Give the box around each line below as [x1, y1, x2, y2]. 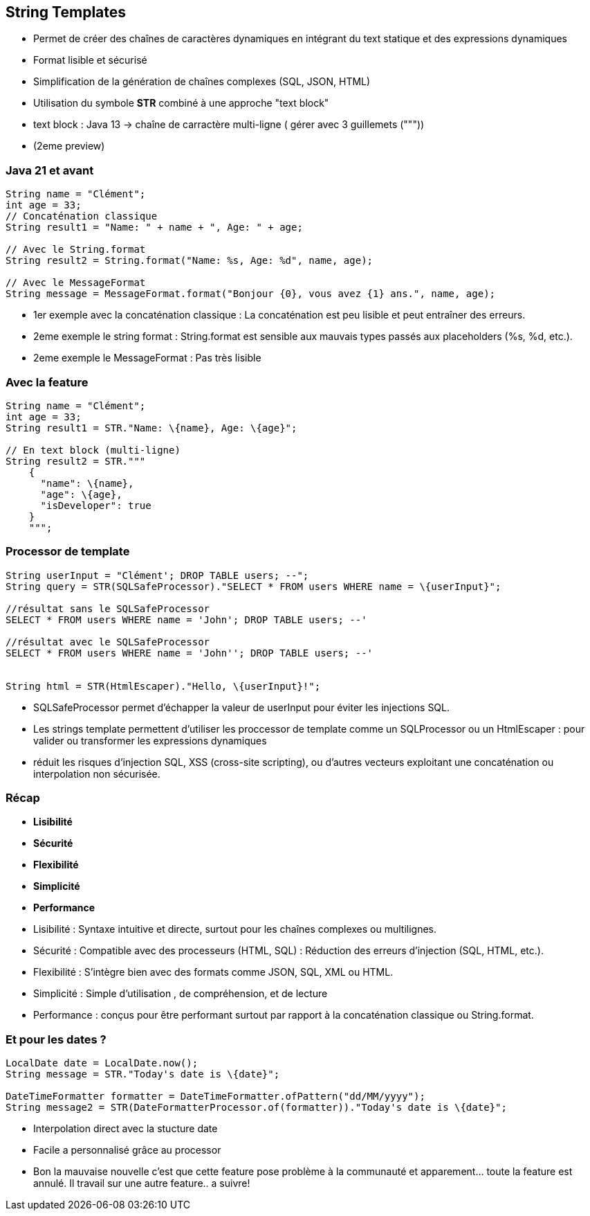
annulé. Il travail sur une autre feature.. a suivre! [33, 1177, 250, 1190]
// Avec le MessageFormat [6, 277, 146, 289]
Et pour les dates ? [6, 1032, 107, 1046]
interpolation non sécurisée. [33, 767, 160, 780]
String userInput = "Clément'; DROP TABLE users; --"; [6, 569, 309, 581]
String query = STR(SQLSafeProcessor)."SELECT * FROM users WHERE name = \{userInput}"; [6, 580, 501, 592]
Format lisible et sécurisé [33, 54, 147, 66]
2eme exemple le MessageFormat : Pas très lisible [33, 352, 261, 364]
